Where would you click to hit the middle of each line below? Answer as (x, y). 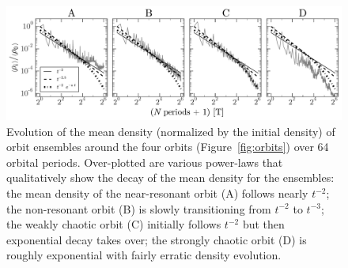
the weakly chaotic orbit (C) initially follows (114, 224)
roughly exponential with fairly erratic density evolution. (144, 255)
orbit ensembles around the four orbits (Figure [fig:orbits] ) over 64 (168, 147)
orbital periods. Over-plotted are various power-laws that (145, 162)
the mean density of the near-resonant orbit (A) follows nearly (157, 193)
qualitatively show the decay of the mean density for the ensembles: (170, 177)
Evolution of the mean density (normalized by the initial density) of (171, 131)
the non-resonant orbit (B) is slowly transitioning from (139, 208)
